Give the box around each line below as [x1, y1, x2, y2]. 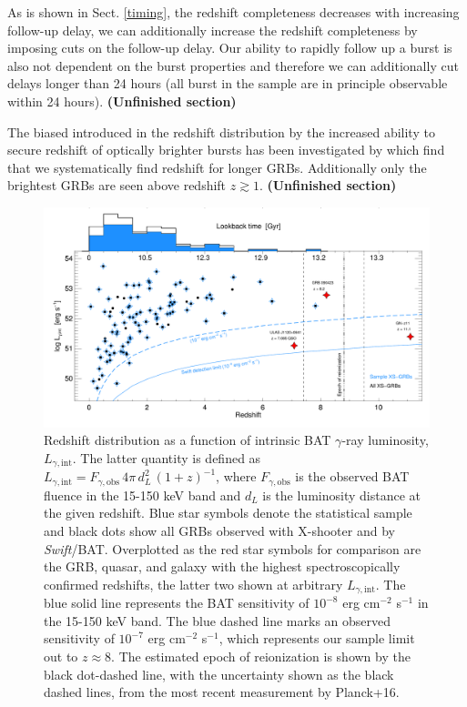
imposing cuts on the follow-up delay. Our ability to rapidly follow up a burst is [7, 38, 452, 57]
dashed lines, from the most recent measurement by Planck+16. [44, 682, 400, 702]
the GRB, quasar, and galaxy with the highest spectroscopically [44, 557, 401, 576]
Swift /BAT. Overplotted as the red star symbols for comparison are [44, 539, 421, 558]
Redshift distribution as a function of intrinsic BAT [44, 430, 331, 449]
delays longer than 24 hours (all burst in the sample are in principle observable [7, 74, 448, 93]
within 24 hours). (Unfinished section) [7, 91, 237, 110]
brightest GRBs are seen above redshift [7, 176, 227, 195]
